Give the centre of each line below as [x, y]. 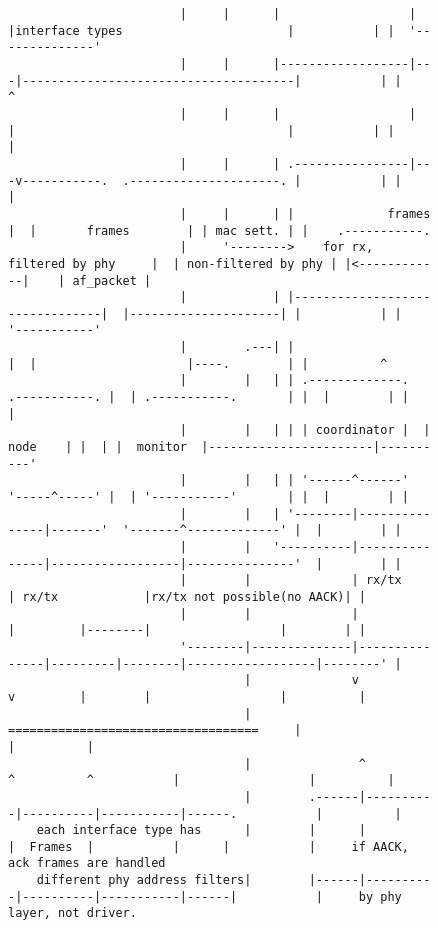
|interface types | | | [201, 30]
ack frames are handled [87, 863]
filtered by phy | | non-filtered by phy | [173, 263]
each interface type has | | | [201, 830]
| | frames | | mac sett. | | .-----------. [219, 230]
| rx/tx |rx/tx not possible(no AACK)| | [187, 596]
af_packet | [112, 280]
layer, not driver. [72, 913]
